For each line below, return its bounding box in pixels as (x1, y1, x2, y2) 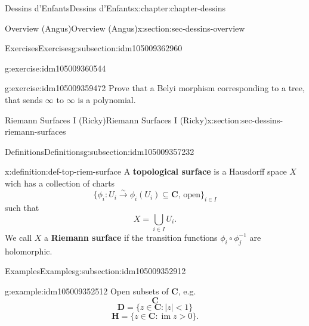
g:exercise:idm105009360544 (5, 61, 106, 74)
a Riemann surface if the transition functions (44, 231, 218, 244)
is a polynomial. (78, 93, 136, 105)
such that (5, 201, 39, 214)
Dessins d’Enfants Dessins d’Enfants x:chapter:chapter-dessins (5, 2, 226, 14)
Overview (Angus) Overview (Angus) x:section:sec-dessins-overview (5, 21, 245, 34)
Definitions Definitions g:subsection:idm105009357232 (5, 145, 194, 157)
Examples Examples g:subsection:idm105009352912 (5, 265, 186, 277)
